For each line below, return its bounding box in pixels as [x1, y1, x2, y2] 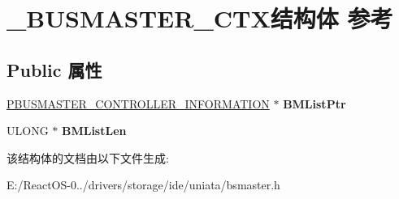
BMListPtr [283, 95, 346, 112]
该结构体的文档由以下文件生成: [7, 149, 169, 166]
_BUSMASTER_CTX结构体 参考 [7, 2, 393, 35]
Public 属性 [7, 57, 102, 82]
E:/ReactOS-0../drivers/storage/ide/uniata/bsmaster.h [7, 176, 280, 193]
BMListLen [61, 122, 127, 139]
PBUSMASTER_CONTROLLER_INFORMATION [7, 95, 270, 112]
